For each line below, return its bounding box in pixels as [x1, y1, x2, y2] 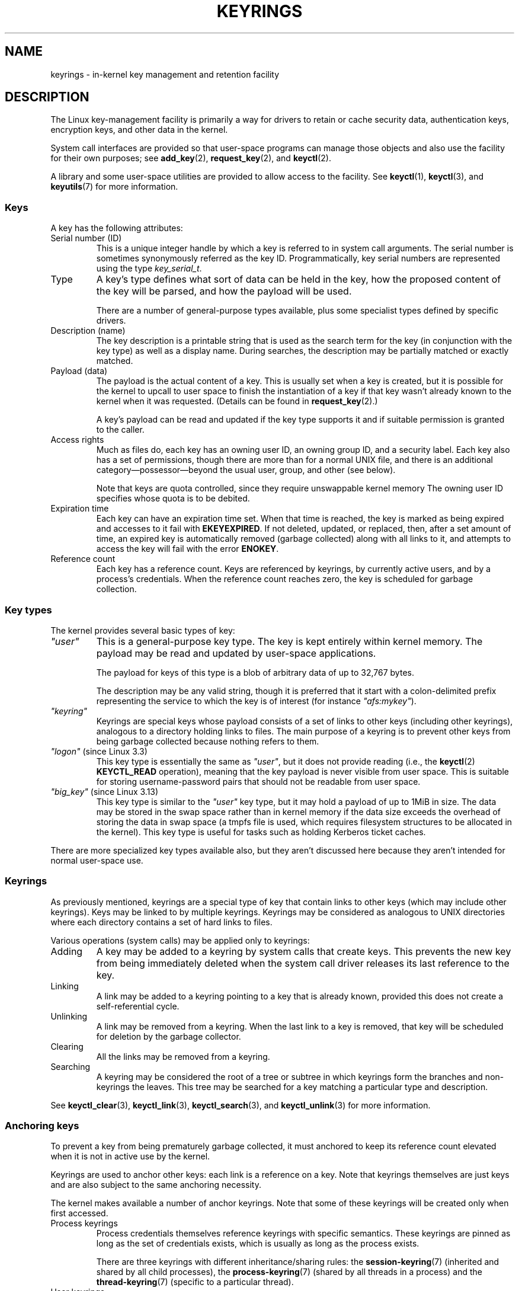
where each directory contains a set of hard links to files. [50, 916, 273, 927]
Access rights [50, 434, 104, 445]
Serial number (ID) [50, 233, 122, 244]
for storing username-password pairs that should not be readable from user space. [96, 776, 421, 787]
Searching [50, 1061, 91, 1072]
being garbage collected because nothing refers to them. [96, 736, 319, 746]
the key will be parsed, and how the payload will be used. [96, 285, 352, 298]
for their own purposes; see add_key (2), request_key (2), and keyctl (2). [50, 153, 331, 164]
